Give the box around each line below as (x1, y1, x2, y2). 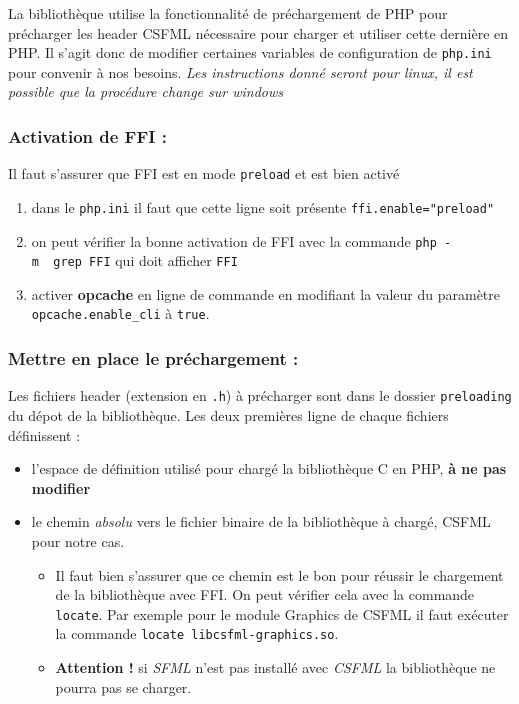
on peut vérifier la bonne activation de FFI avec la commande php (31, 230, 437, 251)
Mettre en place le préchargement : (8, 346, 299, 371)
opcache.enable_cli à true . (31, 303, 210, 324)
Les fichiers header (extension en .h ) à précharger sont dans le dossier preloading (8, 385, 512, 406)
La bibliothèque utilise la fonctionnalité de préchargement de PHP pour (8, 3, 448, 23)
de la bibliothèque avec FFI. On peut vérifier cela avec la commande (55, 584, 475, 605)
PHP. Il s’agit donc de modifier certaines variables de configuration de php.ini (8, 42, 492, 63)
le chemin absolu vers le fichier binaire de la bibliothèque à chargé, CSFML (31, 511, 491, 532)
